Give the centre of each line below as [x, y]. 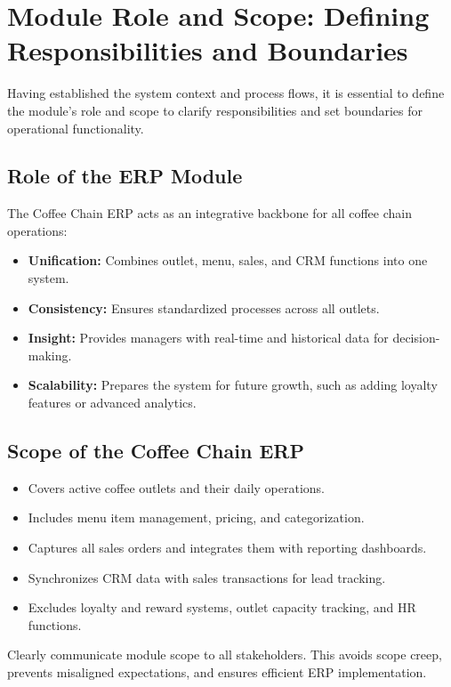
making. [50, 355]
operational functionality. [76, 128]
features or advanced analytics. [112, 403]
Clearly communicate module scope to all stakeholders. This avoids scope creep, [225, 655]
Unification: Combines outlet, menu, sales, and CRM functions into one [228, 260]
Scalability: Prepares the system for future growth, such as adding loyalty [233, 385]
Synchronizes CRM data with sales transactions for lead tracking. [207, 577]
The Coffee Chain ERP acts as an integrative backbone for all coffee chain [209, 213]
